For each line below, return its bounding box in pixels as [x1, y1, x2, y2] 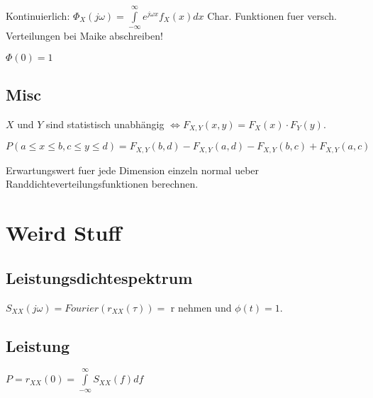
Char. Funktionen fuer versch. [207, 8, 338, 23]
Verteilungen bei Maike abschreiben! [6, 28, 163, 43]
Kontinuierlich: [6, 8, 70, 23]
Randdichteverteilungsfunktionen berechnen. [6, 176, 199, 191]
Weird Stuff [6, 218, 122, 247]
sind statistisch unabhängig [46, 116, 165, 131]
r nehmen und [170, 300, 232, 314]
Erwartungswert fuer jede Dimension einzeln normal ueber [6, 162, 260, 177]
